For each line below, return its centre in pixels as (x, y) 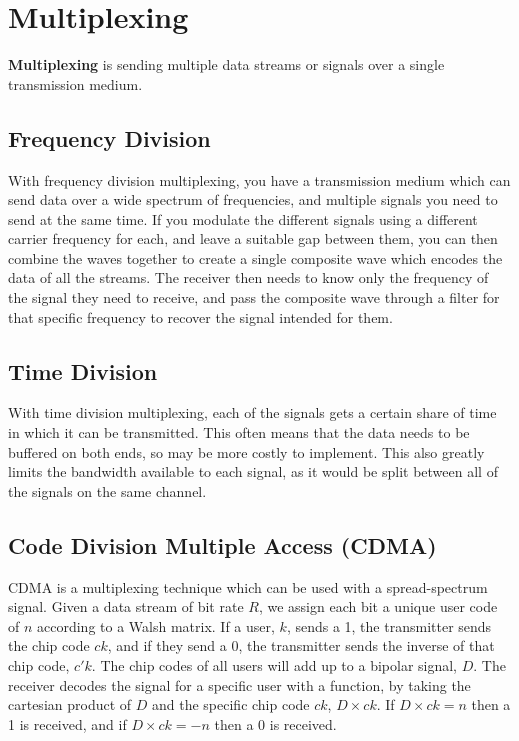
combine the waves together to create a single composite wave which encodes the (255, 257)
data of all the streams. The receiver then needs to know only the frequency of (248, 277)
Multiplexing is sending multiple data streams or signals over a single (226, 64)
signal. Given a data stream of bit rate (126, 606)
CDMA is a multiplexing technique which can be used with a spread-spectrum (248, 586)
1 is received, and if (67, 723)
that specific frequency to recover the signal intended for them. (200, 316)
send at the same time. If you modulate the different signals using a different (243, 218)
